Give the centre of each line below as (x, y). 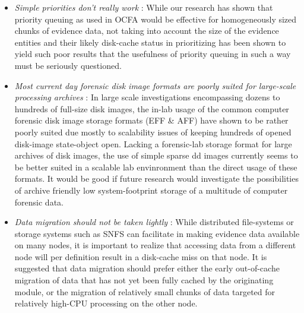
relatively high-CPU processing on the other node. (106, 303)
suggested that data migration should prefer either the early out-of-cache (147, 268)
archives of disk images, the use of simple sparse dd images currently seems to (156, 155)
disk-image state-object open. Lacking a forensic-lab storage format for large (153, 143)
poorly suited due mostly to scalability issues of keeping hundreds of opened (153, 132)
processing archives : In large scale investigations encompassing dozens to (147, 97)
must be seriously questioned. (68, 65)
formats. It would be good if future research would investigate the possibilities (156, 178)
